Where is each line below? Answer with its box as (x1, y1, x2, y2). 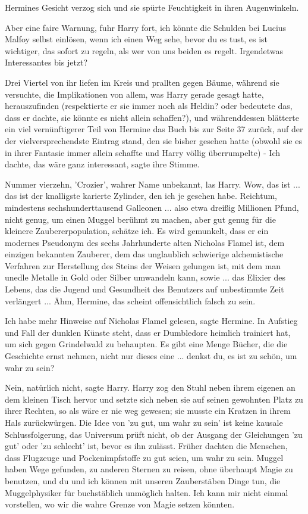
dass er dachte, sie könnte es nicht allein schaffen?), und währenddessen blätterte (5, 111, 299, 123)
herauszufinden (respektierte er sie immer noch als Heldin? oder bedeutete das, (5, 99, 293, 112)
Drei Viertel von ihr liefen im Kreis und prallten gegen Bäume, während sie (5, 76, 279, 88)
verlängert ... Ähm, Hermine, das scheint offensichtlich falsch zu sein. (5, 294, 256, 307)
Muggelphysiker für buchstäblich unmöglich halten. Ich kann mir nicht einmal (5, 486, 288, 499)
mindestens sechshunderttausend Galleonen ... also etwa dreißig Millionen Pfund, (5, 201, 299, 213)
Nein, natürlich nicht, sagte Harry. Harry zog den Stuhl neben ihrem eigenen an (5, 381, 296, 394)
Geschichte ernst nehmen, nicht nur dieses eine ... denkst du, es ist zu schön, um (5, 350, 297, 362)
